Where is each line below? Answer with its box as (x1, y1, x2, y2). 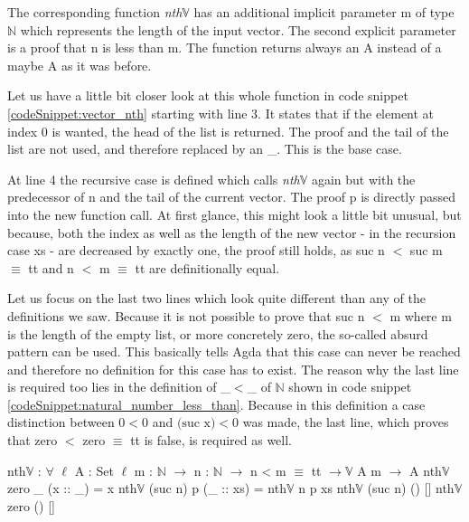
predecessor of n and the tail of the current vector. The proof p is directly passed (7, 187, 456, 206)
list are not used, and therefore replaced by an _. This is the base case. (7, 139, 402, 158)
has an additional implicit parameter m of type (193, 3, 455, 21)
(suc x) (176, 417, 216, 431)
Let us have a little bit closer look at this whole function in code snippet (7, 86, 408, 105)
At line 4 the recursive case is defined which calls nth (7, 169, 300, 188)
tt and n (28, 258, 74, 277)
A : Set (74, 460, 114, 479)
